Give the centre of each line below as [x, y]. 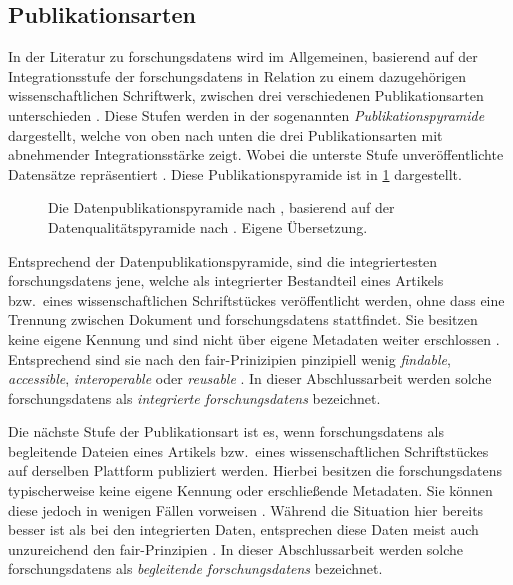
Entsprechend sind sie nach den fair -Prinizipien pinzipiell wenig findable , [229, 358]
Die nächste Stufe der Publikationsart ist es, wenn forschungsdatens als [226, 431]
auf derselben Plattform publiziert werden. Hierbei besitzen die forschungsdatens [255, 470]
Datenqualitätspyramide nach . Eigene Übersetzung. [208, 226]
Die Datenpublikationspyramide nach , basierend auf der [221, 207]
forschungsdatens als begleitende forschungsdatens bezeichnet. [195, 568]
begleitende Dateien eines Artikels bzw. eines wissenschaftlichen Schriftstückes [248, 450]
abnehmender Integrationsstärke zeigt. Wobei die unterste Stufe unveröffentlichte [256, 154]
